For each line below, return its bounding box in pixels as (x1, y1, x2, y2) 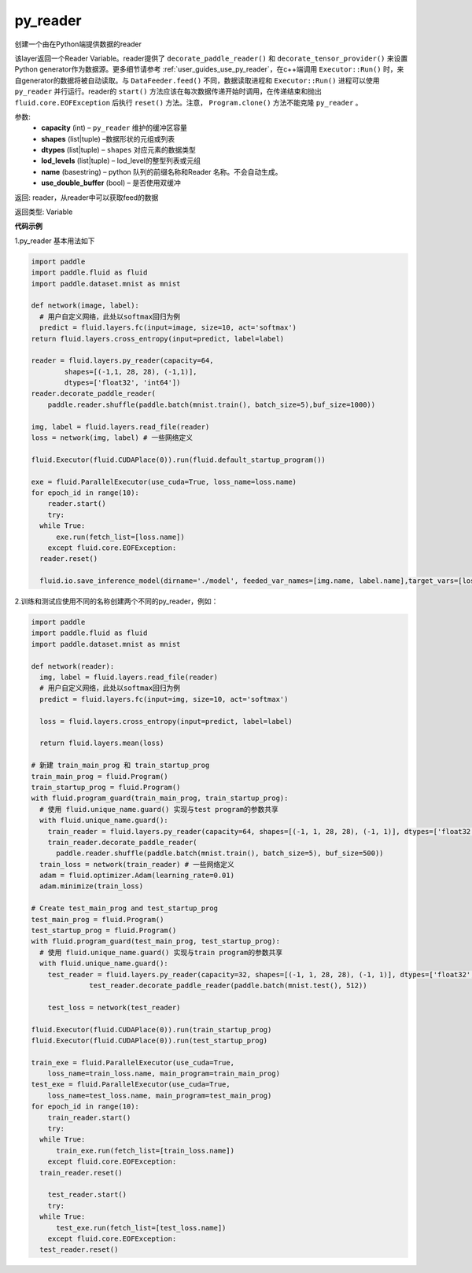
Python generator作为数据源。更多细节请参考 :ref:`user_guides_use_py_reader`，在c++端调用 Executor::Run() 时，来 (14, 65, 404, 74)
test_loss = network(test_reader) (47, 1003, 181, 1012)
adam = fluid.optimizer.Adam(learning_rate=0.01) (39, 871, 235, 880)
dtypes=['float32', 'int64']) (64, 378, 181, 387)
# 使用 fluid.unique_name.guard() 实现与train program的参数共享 (39, 948, 283, 957)
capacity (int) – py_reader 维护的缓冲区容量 (41, 123, 188, 133)
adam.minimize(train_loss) (39, 882, 144, 891)
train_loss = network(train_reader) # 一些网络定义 (39, 860, 235, 869)
